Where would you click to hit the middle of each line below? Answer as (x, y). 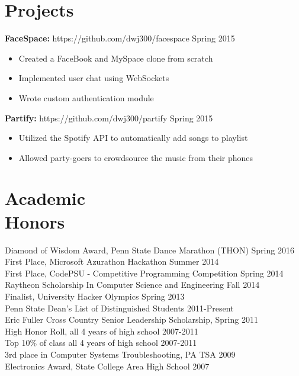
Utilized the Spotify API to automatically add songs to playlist (133, 138)
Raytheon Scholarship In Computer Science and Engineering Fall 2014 (132, 285)
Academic (45, 198)
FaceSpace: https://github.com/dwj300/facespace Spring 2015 (120, 38)
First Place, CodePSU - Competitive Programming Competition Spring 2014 (144, 273)
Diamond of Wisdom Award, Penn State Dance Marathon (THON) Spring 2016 (149, 250)
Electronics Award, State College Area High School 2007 (107, 366)
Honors (35, 221)
